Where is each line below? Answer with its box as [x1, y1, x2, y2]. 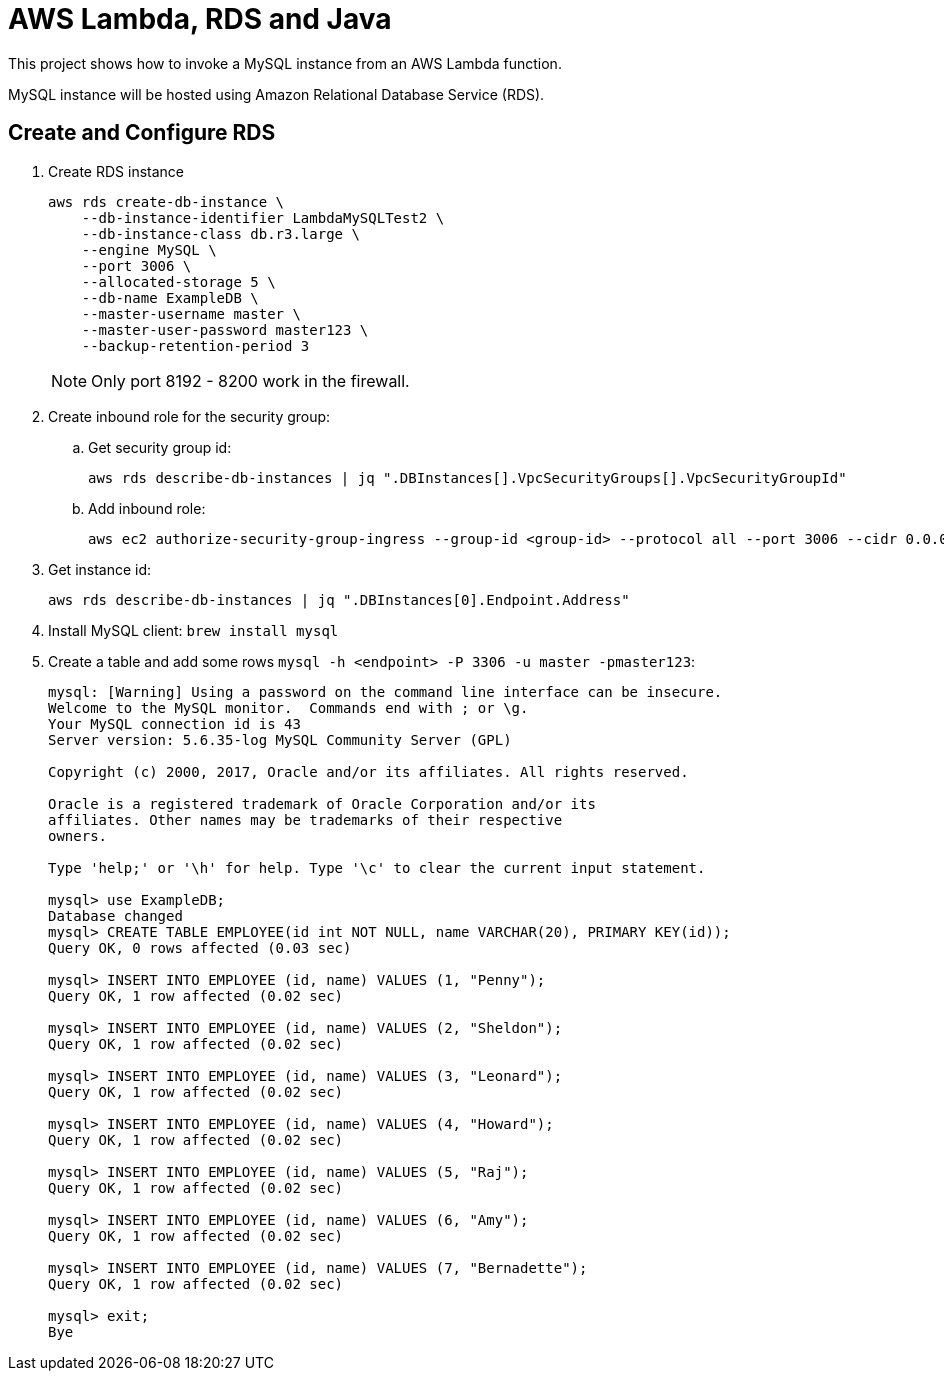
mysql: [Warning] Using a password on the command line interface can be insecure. [48, 683, 723, 700]
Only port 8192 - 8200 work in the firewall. [91, 370, 410, 391]
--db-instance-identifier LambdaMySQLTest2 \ [81, 209, 445, 226]
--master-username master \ [81, 305, 301, 322]
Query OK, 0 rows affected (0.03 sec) [48, 939, 352, 956]
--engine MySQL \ [81, 241, 217, 258]
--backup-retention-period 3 [81, 337, 310, 354]
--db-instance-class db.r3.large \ [81, 225, 360, 242]
